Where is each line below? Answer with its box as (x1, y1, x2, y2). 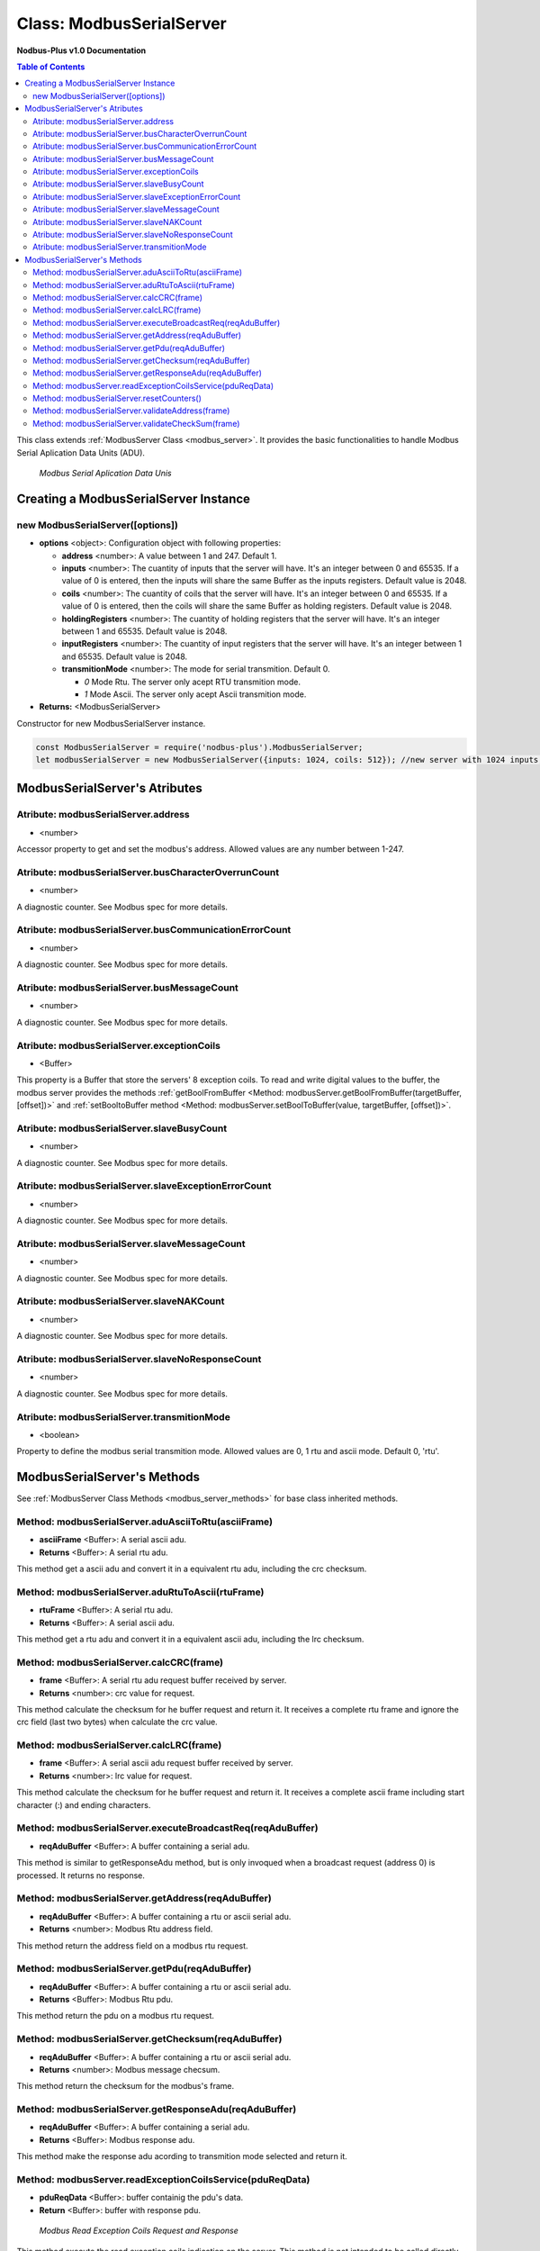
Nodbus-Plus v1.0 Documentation (16, 45, 147, 56)
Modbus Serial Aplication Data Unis (39, 468, 172, 479)
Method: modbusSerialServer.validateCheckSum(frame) (32, 418, 240, 429)
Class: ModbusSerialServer (16, 14, 227, 33)
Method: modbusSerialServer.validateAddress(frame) (32, 405, 230, 416)
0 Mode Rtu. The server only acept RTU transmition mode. (84, 676, 301, 687)
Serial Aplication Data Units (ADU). (16, 447, 146, 458)
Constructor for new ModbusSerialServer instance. (16, 718, 206, 728)
